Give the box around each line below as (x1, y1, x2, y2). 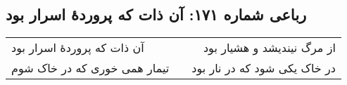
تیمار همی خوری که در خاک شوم (11, 60, 170, 77)
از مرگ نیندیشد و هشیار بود (203, 39, 336, 56)
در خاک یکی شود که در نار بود (191, 60, 336, 77)
